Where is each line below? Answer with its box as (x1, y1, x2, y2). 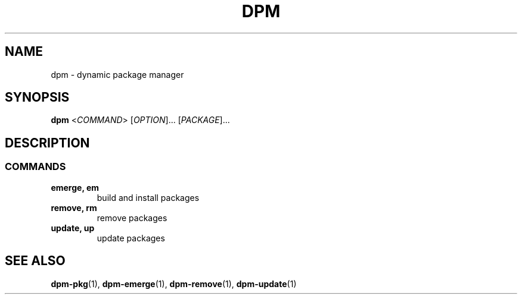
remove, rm (51, 202, 97, 213)
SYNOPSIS (5, 90, 70, 105)
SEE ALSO (5, 253, 66, 269)
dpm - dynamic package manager (51, 69, 184, 80)
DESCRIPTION (5, 135, 90, 150)
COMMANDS (5, 160, 66, 173)
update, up (51, 222, 95, 233)
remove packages (97, 212, 167, 223)
